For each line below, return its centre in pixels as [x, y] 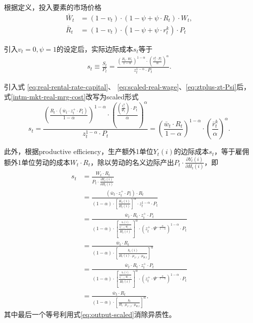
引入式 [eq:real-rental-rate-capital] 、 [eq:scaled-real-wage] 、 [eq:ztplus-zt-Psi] [120, 87]
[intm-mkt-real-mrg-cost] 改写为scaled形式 [75, 96]
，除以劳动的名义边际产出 [132, 162]
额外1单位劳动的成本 [37, 162]
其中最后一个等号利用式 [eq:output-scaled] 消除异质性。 [90, 314]
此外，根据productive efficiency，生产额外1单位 [79, 151]
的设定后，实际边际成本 [95, 48]
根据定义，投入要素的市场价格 [53, 7]
